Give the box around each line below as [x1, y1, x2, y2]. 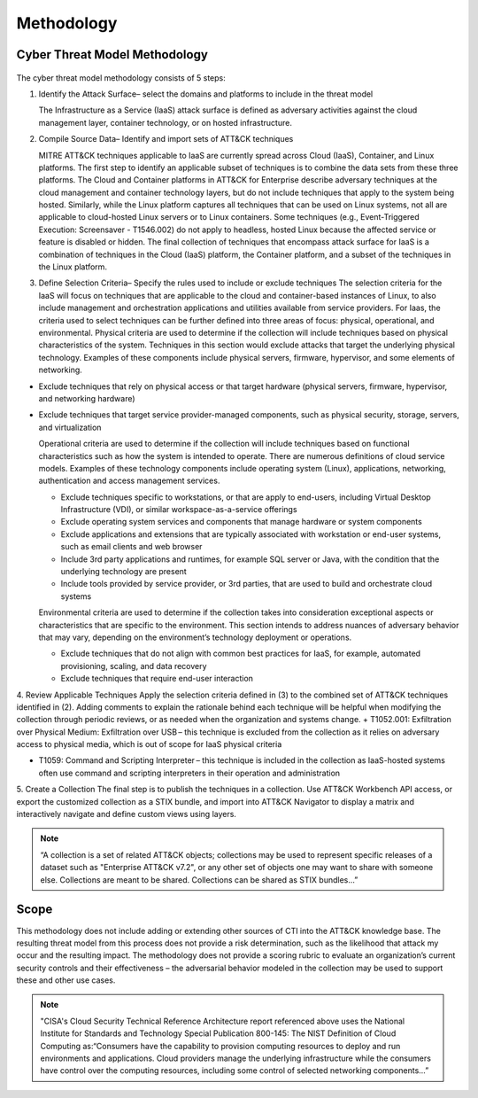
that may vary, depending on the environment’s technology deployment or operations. [38, 632, 352, 642]
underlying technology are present [60, 566, 188, 577]
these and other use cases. [16, 975, 116, 985]
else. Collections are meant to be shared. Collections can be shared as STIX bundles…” [40, 874, 358, 885]
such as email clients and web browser [60, 541, 203, 552]
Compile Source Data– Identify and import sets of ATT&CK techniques [38, 134, 294, 144]
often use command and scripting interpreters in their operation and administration [38, 767, 341, 778]
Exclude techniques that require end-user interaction [60, 674, 254, 684]
